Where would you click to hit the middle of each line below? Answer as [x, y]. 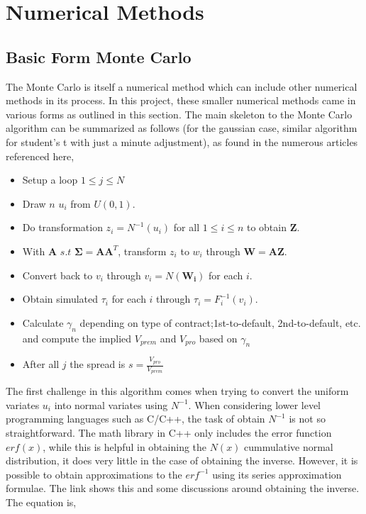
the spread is [98, 364]
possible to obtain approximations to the [94, 474]
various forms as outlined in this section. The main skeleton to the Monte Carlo [179, 114]
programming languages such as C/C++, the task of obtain [135, 419]
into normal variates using [111, 404]
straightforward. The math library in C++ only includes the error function [169, 433]
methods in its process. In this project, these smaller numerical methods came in [181, 100]
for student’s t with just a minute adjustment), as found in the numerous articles [182, 141]
